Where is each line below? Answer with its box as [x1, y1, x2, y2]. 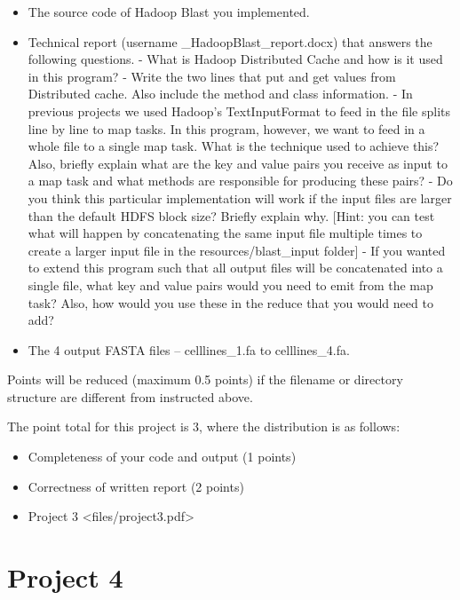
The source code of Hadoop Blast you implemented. [28, 3, 310, 20]
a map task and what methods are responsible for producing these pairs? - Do [28, 171, 453, 190]
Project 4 [7, 559, 123, 596]
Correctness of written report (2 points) [28, 477, 244, 495]
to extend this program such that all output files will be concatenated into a [28, 258, 443, 277]
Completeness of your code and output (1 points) [28, 447, 297, 466]
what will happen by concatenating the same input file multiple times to [28, 224, 423, 242]
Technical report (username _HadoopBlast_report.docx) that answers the [28, 32, 432, 51]
